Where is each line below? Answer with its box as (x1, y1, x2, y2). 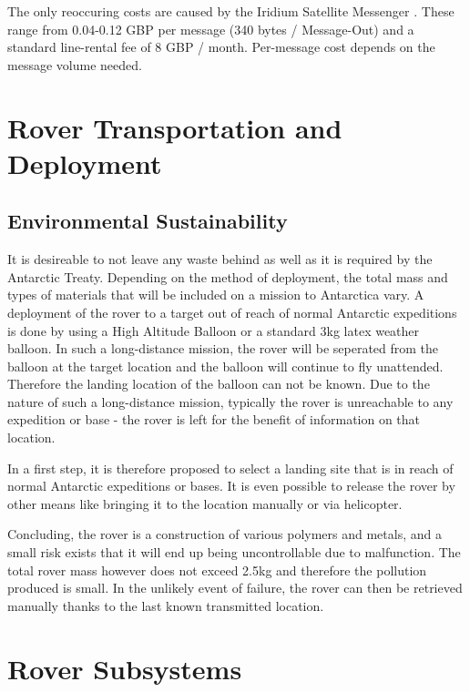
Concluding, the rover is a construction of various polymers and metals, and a (7, 524, 442, 544)
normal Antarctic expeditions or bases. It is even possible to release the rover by (7, 476, 455, 495)
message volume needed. (7, 55, 142, 74)
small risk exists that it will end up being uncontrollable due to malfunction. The (7, 543, 461, 562)
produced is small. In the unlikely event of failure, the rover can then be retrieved (7, 578, 463, 597)
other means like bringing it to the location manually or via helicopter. (7, 494, 403, 513)
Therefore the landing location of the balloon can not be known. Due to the (7, 374, 430, 393)
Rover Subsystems (7, 649, 242, 687)
